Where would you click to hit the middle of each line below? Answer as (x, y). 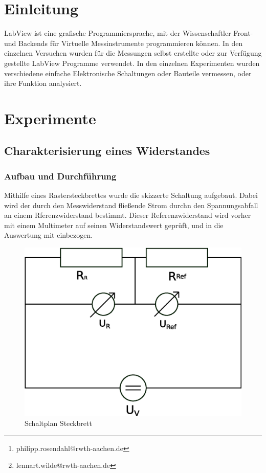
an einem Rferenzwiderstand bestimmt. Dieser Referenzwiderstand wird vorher (128, 215)
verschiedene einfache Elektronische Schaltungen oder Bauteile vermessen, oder (128, 73)
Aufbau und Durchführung (60, 176)
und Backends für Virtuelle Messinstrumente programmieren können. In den (124, 43)
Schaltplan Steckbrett (58, 423)
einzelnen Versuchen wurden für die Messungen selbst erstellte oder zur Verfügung (133, 53)
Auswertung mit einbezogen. (49, 235)
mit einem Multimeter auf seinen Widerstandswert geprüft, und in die (114, 225)
